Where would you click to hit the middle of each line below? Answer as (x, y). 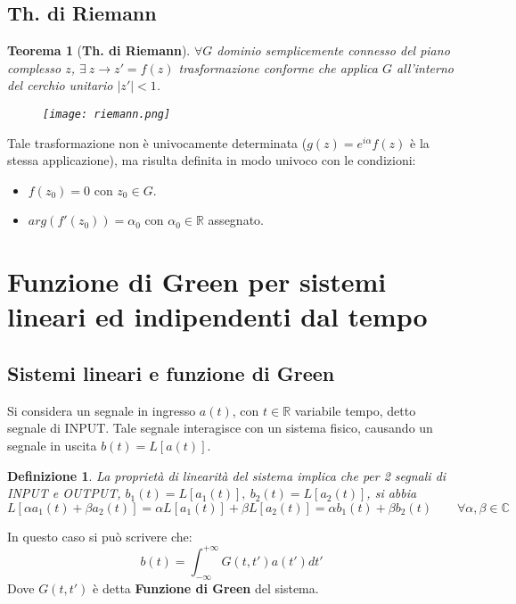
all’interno (425, 67)
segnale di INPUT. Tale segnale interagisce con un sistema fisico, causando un (220, 428)
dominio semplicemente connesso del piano (333, 50)
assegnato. (236, 220)
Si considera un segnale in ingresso (102, 410)
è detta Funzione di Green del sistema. (206, 587)
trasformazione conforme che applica (278, 67)
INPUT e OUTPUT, (64, 493)
